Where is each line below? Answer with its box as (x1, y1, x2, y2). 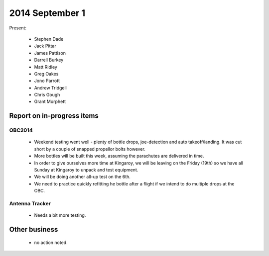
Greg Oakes (34, 71, 59, 77)
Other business (9, 225, 58, 234)
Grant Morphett (34, 98, 66, 104)
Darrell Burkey (34, 57, 64, 63)
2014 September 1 (9, 7, 86, 18)
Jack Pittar (34, 43, 57, 49)
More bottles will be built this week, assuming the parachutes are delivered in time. (34, 153, 204, 159)
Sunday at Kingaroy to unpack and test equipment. (34, 167, 138, 172)
